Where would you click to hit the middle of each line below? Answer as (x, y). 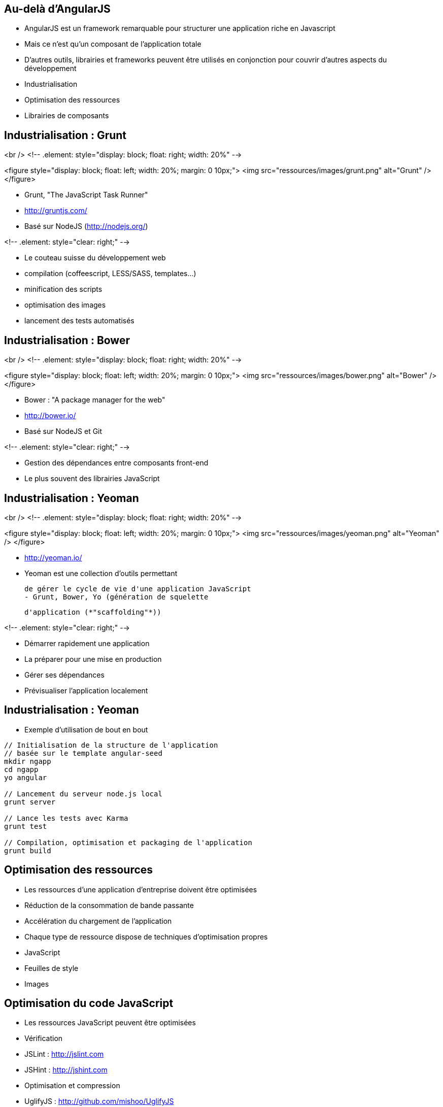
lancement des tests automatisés (79, 321)
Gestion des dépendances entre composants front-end (116, 463)
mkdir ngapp (28, 761)
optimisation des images (65, 305)
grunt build (28, 850)
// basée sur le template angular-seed (83, 753)
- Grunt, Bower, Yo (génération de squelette (116, 597)
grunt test (26, 826)
